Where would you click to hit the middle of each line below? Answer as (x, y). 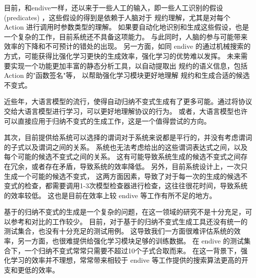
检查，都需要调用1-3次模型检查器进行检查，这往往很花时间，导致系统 (136, 186)
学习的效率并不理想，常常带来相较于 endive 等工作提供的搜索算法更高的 (126, 260)
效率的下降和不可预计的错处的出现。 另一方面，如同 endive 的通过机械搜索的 (127, 46)
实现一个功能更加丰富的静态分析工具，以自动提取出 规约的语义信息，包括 (129, 65)
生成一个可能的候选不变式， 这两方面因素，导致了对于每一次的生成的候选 (122, 176)
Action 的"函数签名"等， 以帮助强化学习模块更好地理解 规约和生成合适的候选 (127, 75)
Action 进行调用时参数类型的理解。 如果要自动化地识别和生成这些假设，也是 (127, 27)
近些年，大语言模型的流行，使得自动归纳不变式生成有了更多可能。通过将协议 (128, 101)
